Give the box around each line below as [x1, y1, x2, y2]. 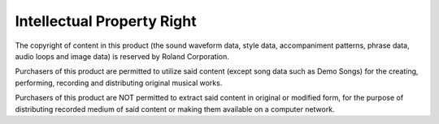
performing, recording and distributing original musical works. [15, 78, 223, 88]
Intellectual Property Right [15, 12, 197, 30]
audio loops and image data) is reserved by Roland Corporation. [15, 51, 229, 61]
